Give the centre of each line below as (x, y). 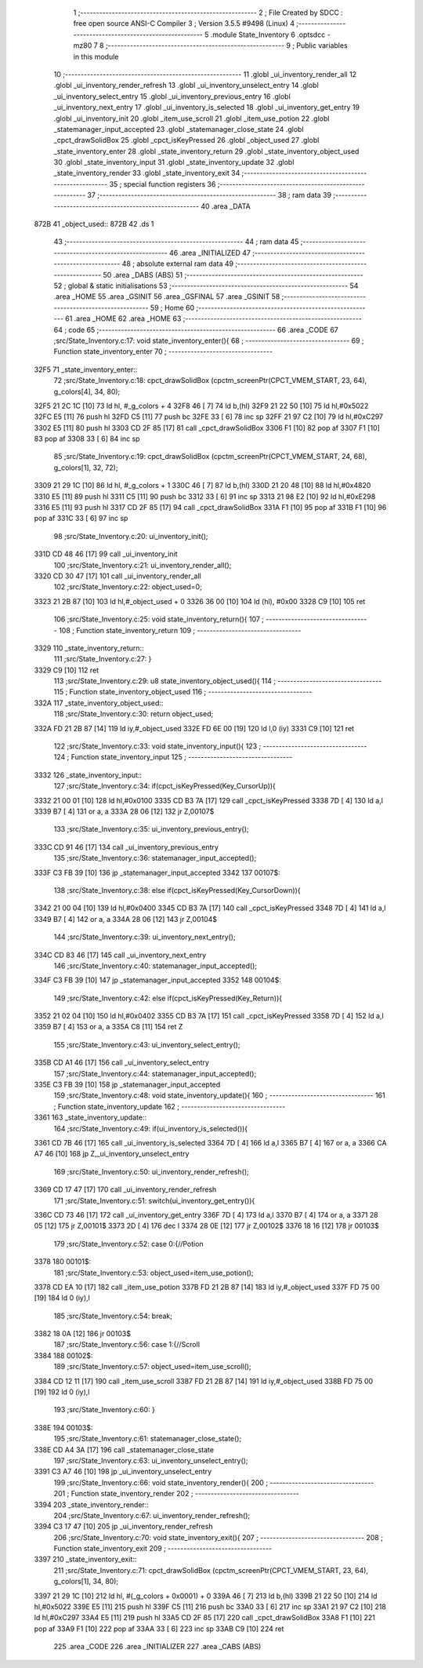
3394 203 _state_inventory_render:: (91, 1504)
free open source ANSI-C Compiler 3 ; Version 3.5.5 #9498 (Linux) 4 (184, 24)
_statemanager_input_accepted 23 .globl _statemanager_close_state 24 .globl (179, 129)
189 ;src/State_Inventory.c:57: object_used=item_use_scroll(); (152, 1367)
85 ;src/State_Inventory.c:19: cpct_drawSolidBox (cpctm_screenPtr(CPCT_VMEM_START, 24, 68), (210, 457)
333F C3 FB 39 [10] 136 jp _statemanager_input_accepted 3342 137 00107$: (157, 872)
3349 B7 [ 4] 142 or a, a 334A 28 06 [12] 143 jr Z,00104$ (126, 919)
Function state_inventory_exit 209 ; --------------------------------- (163, 1549)
